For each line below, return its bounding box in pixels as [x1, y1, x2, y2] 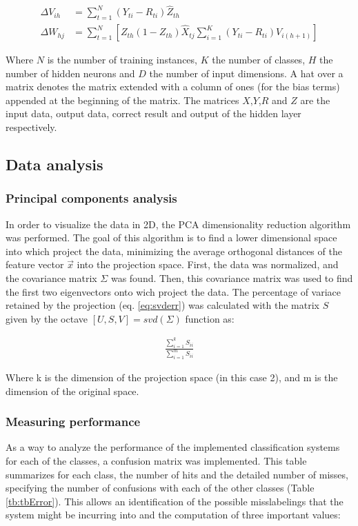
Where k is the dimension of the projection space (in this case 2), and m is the [6, 370, 338, 385]
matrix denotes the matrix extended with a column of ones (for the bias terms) [6, 79, 340, 94]
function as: [185, 311, 235, 325]
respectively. [6, 120, 57, 134]
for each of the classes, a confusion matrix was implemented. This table [6, 454, 307, 468]
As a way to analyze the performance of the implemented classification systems [6, 440, 340, 454]
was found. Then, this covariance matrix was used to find [110, 271, 353, 285]
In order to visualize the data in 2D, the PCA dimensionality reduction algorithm [6, 216, 351, 231]
